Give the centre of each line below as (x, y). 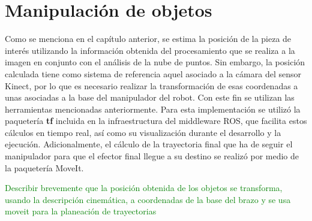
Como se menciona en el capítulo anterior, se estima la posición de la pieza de (148, 39)
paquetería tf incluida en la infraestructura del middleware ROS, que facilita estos (156, 121)
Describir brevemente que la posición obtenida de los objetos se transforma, (144, 188)
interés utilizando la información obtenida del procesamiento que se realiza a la (150, 50)
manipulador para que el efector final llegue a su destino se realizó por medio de (152, 156)
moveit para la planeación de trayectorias (81, 211)
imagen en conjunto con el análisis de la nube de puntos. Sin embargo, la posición (155, 62)
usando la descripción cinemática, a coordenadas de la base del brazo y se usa (148, 199)
